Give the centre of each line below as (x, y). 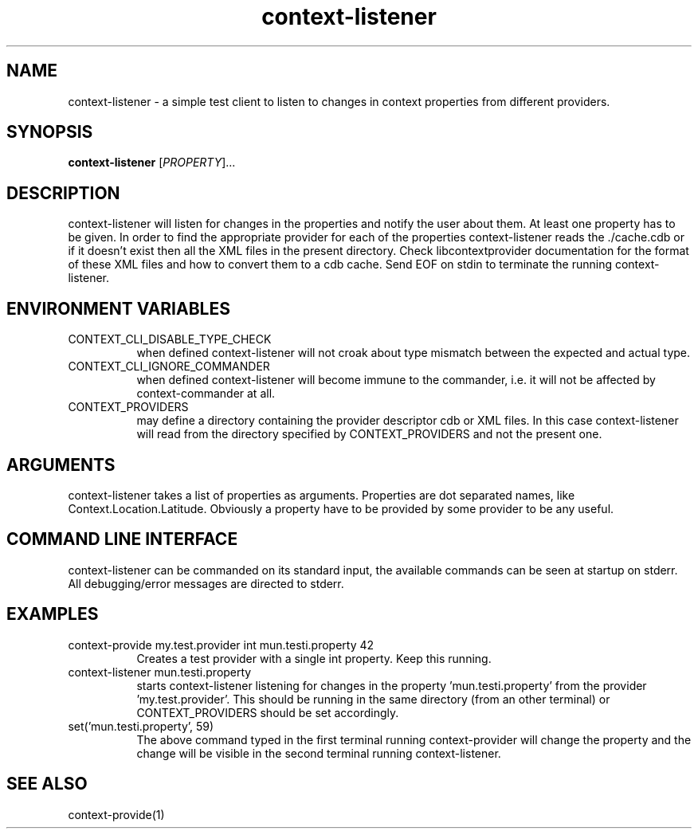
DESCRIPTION (63, 193)
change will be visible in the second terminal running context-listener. (319, 753)
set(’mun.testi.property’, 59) (141, 726)
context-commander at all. (206, 394)
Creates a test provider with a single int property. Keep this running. (314, 658)
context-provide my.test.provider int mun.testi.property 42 (221, 645)
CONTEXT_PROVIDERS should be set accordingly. (268, 712)
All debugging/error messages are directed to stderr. (206, 583)
